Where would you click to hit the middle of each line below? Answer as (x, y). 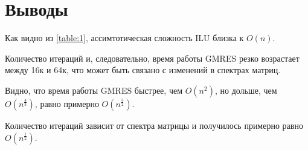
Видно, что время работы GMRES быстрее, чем (94, 90)
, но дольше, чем (246, 90)
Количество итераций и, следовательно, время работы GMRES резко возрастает (152, 58)
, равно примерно (67, 103)
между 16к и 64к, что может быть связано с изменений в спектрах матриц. (143, 70)
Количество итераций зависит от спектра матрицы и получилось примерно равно (154, 125)
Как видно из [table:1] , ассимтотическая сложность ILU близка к (124, 38)
